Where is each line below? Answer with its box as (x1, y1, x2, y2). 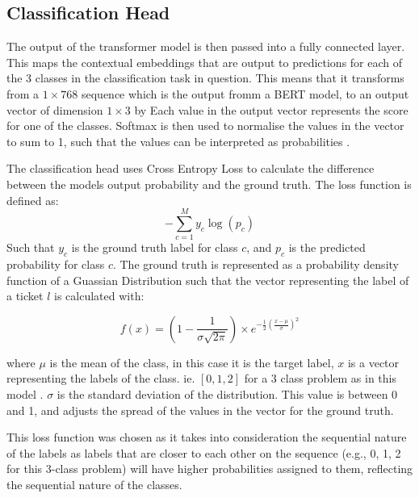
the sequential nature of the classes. (6, 476, 182, 492)
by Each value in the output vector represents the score (134, 101, 409, 118)
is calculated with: (54, 287, 145, 304)
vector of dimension (6, 101, 103, 118)
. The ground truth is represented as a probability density (112, 256, 399, 273)
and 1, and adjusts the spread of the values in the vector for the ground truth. (6, 401, 394, 418)
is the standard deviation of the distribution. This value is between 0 (57, 386, 398, 403)
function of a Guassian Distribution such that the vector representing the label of (6, 271, 409, 288)
